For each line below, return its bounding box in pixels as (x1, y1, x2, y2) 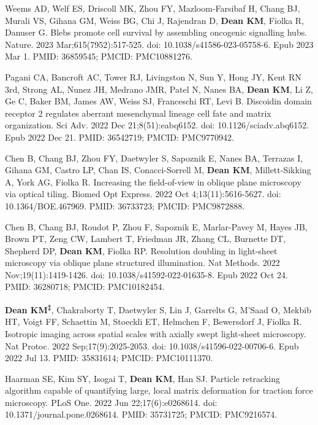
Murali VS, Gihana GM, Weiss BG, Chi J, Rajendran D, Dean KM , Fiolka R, (5, 14, 305, 26)
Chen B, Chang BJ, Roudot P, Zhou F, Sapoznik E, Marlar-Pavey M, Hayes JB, (5, 220, 308, 233)
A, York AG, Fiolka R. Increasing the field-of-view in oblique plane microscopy (5, 175, 301, 188)
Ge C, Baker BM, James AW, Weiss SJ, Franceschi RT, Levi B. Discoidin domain (5, 95, 312, 107)
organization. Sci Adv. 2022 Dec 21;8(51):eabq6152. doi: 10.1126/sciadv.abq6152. (5, 119, 309, 131)
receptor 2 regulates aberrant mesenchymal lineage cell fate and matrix (5, 106, 271, 119)
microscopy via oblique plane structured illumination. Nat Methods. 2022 (5, 256, 280, 269)
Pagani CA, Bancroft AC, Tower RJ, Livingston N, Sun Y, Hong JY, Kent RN (5, 70, 301, 83)
